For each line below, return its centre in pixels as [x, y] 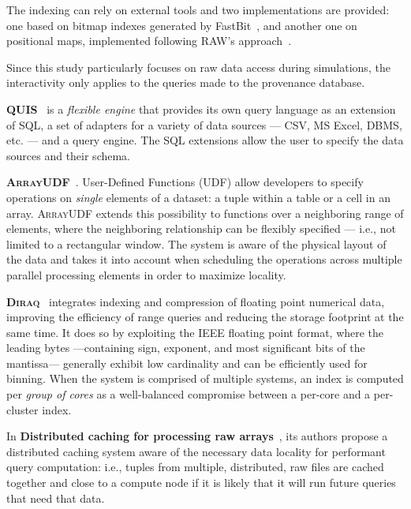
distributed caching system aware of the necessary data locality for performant [196, 451]
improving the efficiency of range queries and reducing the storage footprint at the [205, 317]
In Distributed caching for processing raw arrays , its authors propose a [197, 436]
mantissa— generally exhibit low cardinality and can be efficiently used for [187, 363]
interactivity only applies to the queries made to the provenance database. [186, 82]
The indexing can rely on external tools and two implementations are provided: [198, 9]
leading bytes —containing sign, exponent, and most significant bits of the [186, 348]
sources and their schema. [69, 155]
